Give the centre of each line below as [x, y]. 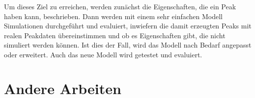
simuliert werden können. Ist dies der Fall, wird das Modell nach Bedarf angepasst [128, 45]
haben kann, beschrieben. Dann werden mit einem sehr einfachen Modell [113, 16]
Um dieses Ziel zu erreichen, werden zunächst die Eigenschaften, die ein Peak [120, 6]
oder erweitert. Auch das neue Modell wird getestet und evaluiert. [103, 54]
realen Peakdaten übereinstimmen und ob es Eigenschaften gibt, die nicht [115, 35]
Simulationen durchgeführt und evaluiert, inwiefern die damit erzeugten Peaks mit [128, 26]
